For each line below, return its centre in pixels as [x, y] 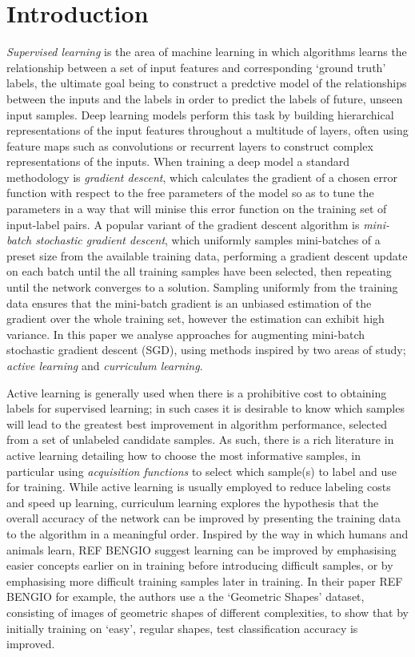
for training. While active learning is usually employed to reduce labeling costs [199, 487]
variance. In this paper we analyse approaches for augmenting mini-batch [186, 334]
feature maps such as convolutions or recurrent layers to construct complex [190, 145]
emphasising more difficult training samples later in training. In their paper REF [205, 580]
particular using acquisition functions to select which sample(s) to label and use [202, 471]
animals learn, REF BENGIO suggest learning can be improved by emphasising [202, 549]
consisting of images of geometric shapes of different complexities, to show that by [208, 612]
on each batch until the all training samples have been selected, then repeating [199, 271]
